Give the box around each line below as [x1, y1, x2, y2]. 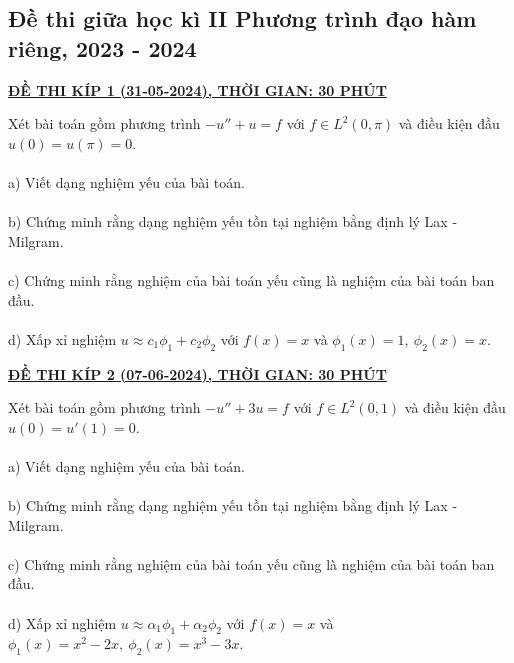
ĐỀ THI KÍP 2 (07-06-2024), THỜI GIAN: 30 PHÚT [8, 363, 387, 384]
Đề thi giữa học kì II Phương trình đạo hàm [8, 3, 477, 34]
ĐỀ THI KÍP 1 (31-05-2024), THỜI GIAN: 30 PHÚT [8, 79, 387, 100]
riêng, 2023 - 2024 [8, 32, 197, 63]
